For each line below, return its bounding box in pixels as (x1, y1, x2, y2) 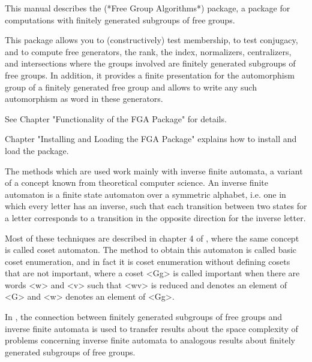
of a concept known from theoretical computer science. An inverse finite (5, 176, 268, 189)
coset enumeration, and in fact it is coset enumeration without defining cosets (5, 255, 290, 267)
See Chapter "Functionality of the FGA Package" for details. (5, 112, 227, 125)
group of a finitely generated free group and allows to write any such (5, 80, 257, 93)
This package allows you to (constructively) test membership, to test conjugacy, (5, 34, 298, 46)
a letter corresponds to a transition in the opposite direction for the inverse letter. (5, 211, 306, 224)
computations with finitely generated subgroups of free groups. (5, 13, 235, 26)
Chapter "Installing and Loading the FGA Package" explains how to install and (5, 132, 297, 145)
